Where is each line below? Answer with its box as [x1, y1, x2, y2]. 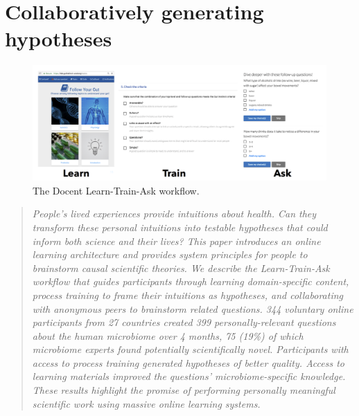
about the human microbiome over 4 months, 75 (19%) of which [32, 328, 304, 343]
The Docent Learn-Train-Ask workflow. [33, 183, 200, 197]
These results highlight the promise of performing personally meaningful [32, 383, 335, 397]
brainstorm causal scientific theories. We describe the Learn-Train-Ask [32, 260, 330, 275]
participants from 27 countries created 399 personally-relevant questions [32, 315, 336, 329]
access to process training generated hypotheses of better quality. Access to [32, 355, 344, 370]
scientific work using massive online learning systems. [32, 396, 261, 410]
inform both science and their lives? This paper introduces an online [32, 233, 321, 248]
